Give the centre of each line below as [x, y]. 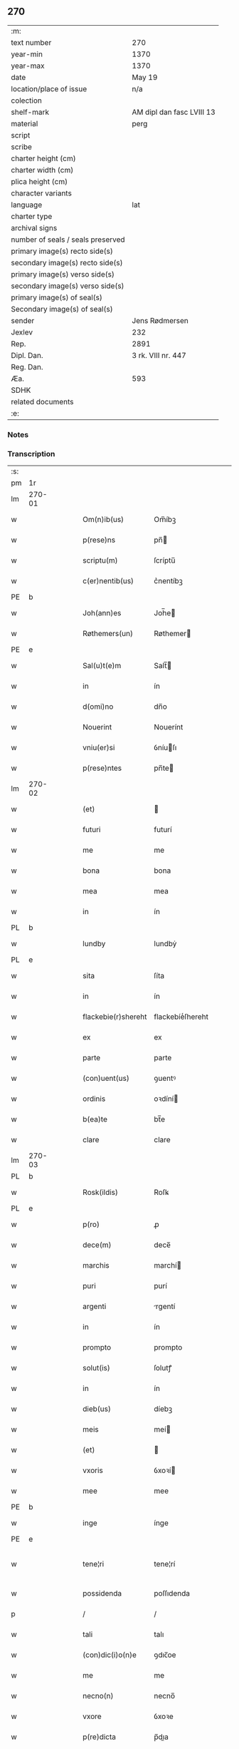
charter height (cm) [43, 158]
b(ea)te [95, 1119]
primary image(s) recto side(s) [62, 251]
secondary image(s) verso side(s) [68, 286]
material [25, 123]
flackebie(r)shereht [115, 1017]
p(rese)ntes [102, 768]
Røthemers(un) [108, 634]
